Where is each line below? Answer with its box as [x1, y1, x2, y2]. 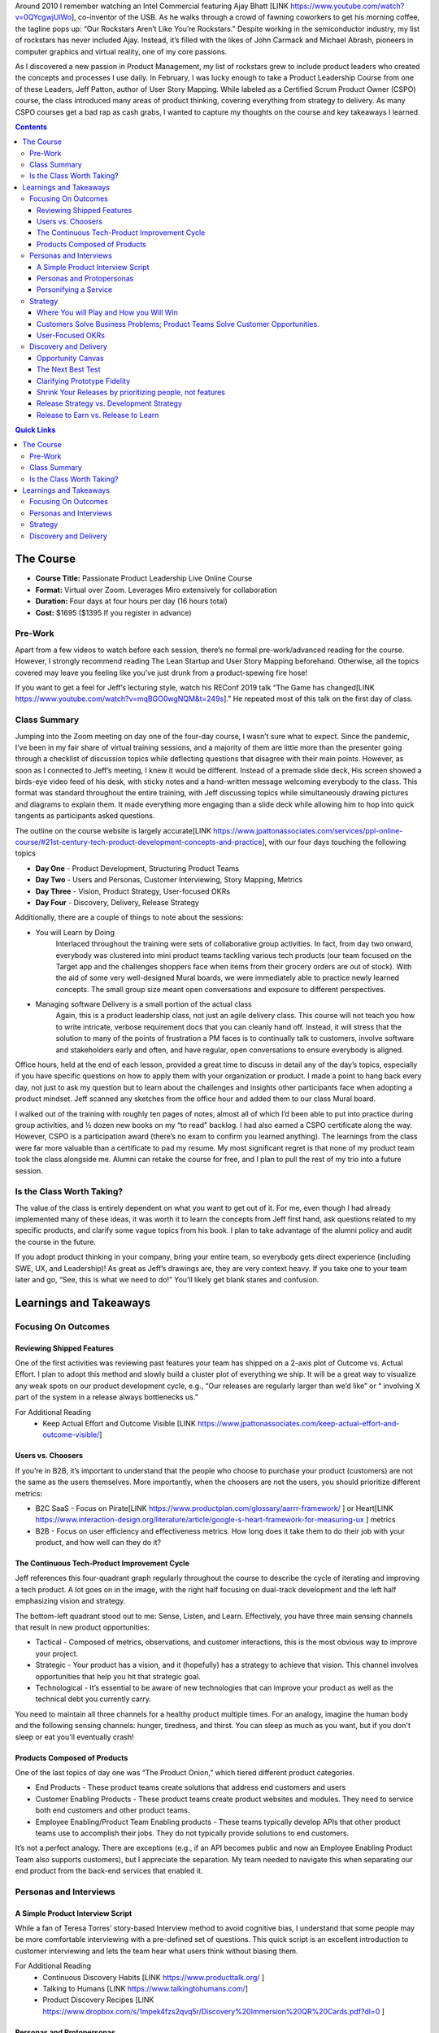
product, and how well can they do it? [35, 1538, 162, 1548]
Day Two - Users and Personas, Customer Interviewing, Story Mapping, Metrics [35, 875, 303, 885]
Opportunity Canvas [37, 353, 105, 363]
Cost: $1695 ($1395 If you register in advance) [35, 607, 192, 617]
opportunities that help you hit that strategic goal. [35, 1671, 201, 1681]
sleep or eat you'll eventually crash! [15, 1732, 134, 1742]
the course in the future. [15, 1237, 97, 1247]
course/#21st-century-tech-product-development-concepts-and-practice [15, 838, 263, 847]
